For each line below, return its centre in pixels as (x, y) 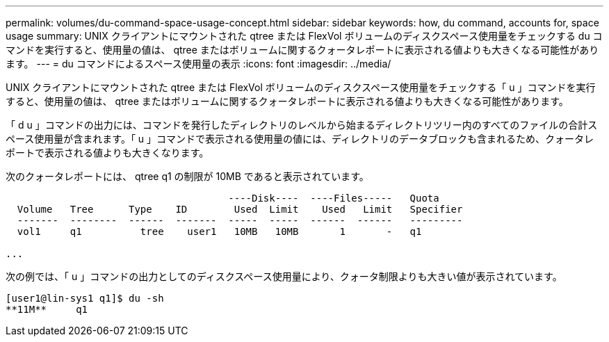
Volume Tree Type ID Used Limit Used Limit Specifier (240, 209)
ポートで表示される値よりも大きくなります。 (107, 153)
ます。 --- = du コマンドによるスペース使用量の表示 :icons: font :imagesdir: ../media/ (198, 64)
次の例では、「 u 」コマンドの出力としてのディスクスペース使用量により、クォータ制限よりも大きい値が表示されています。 (284, 276)
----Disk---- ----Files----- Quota (334, 198)
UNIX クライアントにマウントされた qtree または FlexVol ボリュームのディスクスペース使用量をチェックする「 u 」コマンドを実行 (301, 87)
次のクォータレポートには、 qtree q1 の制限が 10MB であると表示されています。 (187, 176)
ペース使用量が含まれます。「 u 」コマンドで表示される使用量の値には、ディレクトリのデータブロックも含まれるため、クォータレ (300, 139)
